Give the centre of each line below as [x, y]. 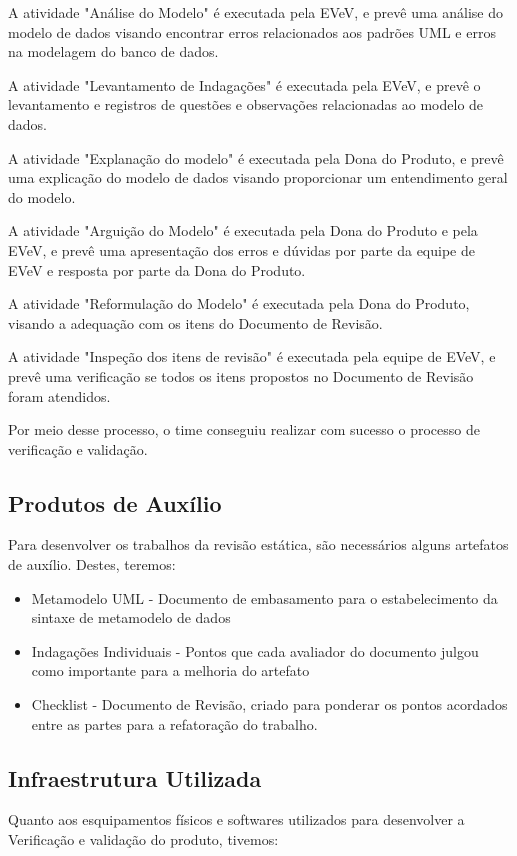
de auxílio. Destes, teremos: [92, 564]
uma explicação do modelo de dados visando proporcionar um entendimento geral [258, 177]
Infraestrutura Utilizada [135, 777]
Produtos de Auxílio [115, 502]
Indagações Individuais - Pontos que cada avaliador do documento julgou [255, 650]
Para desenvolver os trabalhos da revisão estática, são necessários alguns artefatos [258, 544]
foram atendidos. [59, 395]
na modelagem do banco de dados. [113, 51]
